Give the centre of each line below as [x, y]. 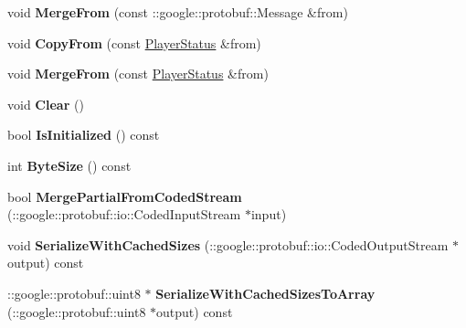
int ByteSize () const [69, 165]
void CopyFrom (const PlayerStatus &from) [134, 42]
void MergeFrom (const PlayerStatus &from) [138, 74]
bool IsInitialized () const [84, 135]
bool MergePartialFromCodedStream [125, 196]
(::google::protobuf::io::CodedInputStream [124, 214]
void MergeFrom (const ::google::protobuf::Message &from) [178, 12]
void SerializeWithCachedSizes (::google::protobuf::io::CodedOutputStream [228, 244]
